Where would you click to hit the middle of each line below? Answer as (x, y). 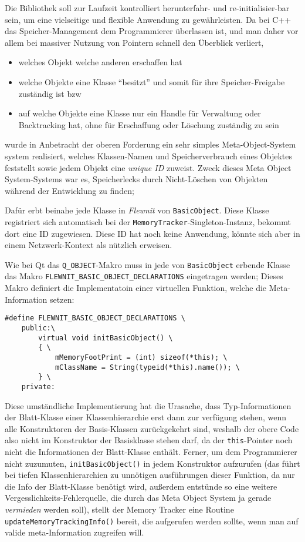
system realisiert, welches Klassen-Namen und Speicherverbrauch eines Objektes (148, 155)
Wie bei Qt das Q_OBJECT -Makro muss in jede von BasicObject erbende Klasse (148, 264)
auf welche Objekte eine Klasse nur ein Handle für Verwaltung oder (140, 113)
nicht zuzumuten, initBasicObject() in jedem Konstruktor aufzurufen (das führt (152, 463)
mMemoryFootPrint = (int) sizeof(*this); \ (141, 357)
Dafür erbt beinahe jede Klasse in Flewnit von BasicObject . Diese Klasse (137, 210)
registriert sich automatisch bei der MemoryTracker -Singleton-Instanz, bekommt (148, 221)
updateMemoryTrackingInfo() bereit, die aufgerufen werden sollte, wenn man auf (152, 521)
